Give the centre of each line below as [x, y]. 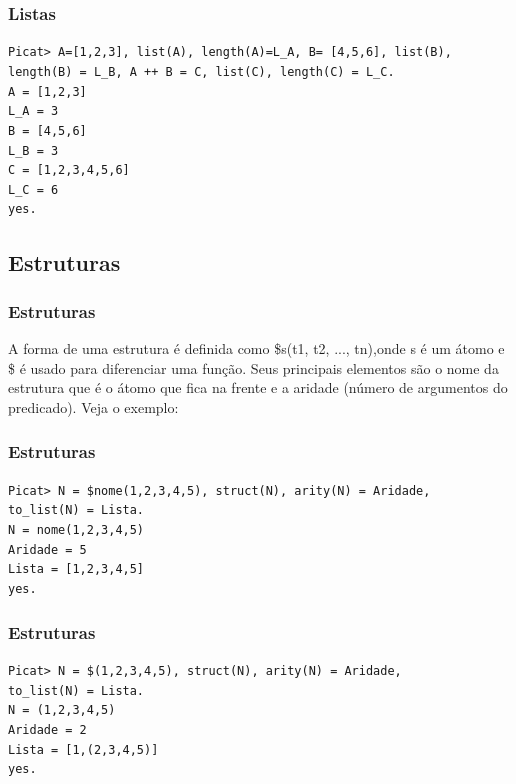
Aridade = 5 [47, 549]
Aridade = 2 [47, 729]
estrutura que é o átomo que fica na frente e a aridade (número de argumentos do [258, 387]
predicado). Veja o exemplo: [93, 406]
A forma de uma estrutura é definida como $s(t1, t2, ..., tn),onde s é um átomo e [256, 348]
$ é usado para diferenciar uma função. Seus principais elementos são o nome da [253, 367]
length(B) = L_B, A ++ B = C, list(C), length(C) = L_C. [201, 71]
